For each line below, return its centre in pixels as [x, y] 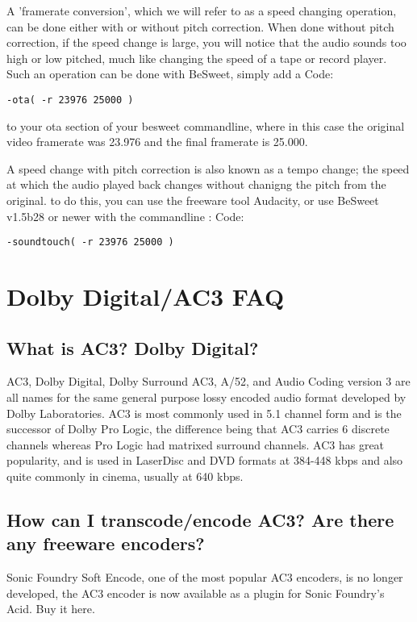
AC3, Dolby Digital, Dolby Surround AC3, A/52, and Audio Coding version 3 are [208, 381]
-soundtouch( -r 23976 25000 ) [90, 242]
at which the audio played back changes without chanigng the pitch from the [196, 184]
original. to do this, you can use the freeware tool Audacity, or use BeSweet [193, 200]
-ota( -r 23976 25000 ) [70, 100]
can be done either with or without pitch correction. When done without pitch [200, 26]
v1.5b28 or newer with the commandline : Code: [125, 216]
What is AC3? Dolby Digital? [133, 347]
